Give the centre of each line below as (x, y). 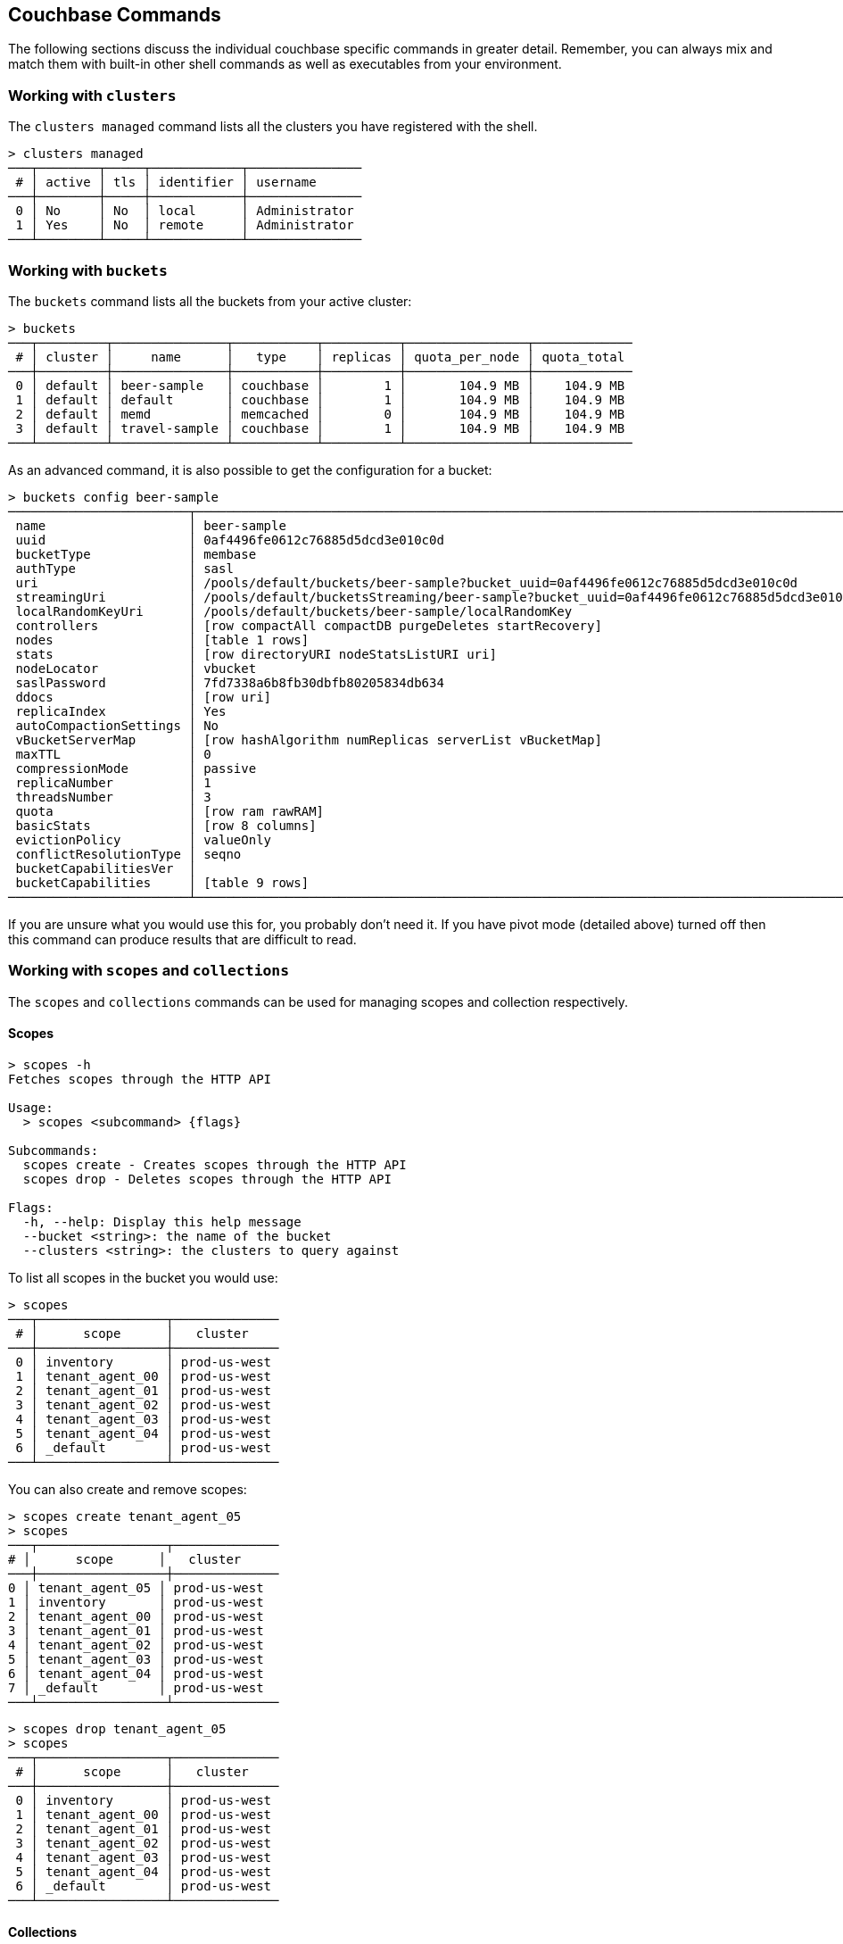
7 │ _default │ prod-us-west (136, 1687)
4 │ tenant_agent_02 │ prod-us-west (136, 1645)
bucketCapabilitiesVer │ (106, 868)
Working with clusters (92, 95)
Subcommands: (54, 1150)
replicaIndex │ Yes (121, 711)
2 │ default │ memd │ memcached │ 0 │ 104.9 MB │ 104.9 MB (320, 414)
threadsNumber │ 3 (113, 797)
